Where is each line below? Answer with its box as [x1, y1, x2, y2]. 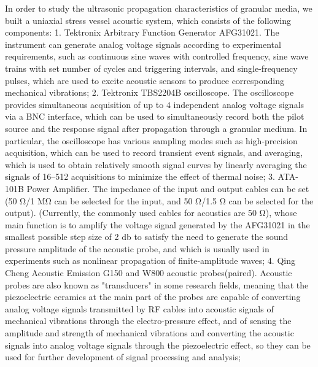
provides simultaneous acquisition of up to [5, 98, 164, 110]
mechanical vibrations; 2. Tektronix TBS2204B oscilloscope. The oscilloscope [5, 86, 294, 99]
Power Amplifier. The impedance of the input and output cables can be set [26, 182, 309, 195]
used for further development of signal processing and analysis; [5, 350, 241, 363]
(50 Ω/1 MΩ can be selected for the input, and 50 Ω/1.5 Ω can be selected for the [5, 194, 314, 207]
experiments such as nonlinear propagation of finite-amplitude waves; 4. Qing [5, 254, 295, 267]
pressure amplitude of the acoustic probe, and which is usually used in [5, 242, 270, 255]
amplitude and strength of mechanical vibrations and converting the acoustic [5, 326, 294, 339]
